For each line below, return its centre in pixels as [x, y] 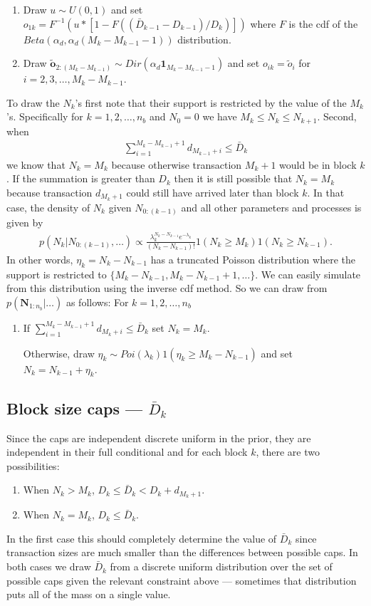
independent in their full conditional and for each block [127, 452]
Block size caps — [75, 408]
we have [220, 116]
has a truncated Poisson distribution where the [253, 259]
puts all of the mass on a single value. [89, 594]
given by [25, 223]
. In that [326, 192]
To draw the [33, 102]
